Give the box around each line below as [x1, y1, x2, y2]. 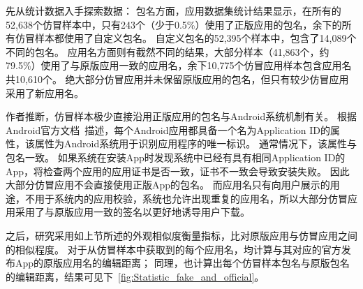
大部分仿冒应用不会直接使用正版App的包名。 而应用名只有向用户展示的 [6, 177, 330, 192]
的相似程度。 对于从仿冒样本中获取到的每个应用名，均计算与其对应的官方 [6, 242, 341, 256]
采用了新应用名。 [6, 85, 84, 100]
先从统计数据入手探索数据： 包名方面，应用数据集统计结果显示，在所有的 [6, 3, 341, 17]
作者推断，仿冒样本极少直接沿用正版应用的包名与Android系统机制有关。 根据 [6, 109, 357, 124]
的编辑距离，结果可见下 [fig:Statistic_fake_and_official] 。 [6, 269, 265, 283]
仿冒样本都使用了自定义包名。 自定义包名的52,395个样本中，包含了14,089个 [15, 31, 357, 45]
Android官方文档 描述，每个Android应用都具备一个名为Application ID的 [6, 122, 331, 137]
